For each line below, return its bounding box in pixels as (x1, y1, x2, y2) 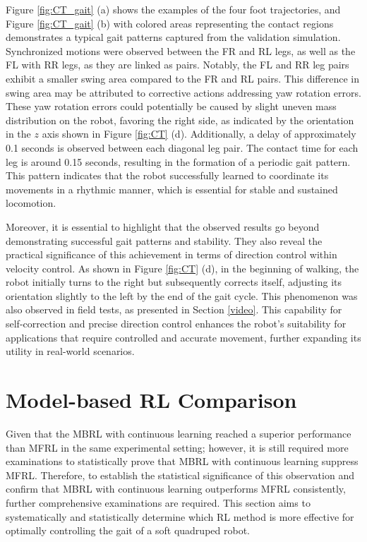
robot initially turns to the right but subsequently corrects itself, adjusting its (6, 275, 342, 289)
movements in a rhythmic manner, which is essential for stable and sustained (6, 181, 338, 196)
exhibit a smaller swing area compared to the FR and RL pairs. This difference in (6, 71, 359, 85)
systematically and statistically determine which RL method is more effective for (6, 509, 354, 524)
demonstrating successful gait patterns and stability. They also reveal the (6, 233, 323, 248)
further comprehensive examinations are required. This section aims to (6, 495, 311, 510)
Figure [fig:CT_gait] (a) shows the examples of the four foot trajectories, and (6, 2, 341, 16)
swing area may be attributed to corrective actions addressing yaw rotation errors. (6, 85, 361, 100)
